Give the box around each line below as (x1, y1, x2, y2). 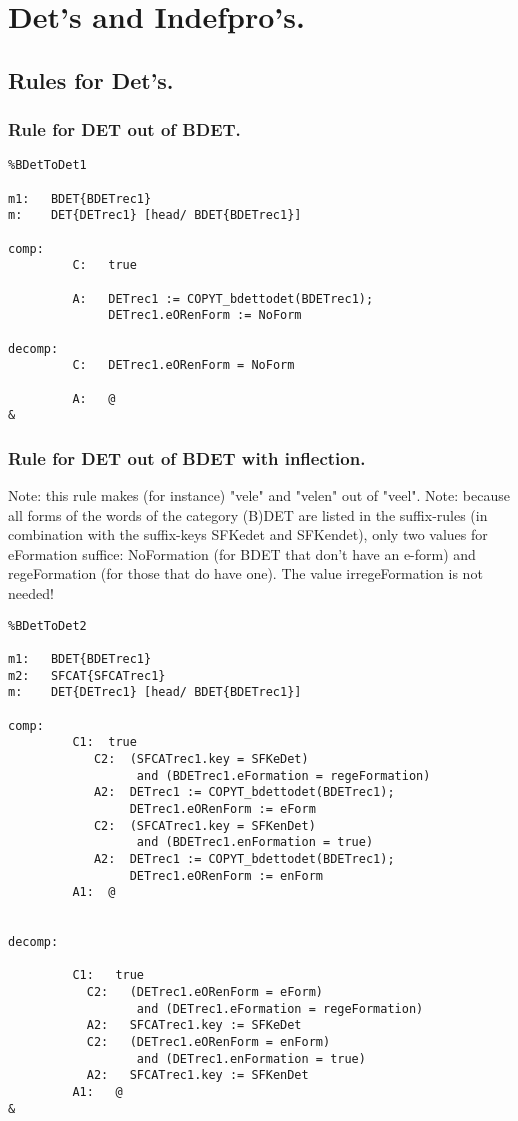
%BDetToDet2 (8, 618, 87, 633)
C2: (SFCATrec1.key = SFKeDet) (93, 751, 309, 766)
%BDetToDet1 (8, 158, 87, 173)
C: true (72, 258, 137, 273)
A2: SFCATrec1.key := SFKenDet (86, 1068, 309, 1083)
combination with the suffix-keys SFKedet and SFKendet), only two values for (8, 524, 488, 545)
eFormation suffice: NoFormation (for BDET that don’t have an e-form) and (8, 543, 476, 564)
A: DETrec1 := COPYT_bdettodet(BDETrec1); (72, 291, 374, 306)
